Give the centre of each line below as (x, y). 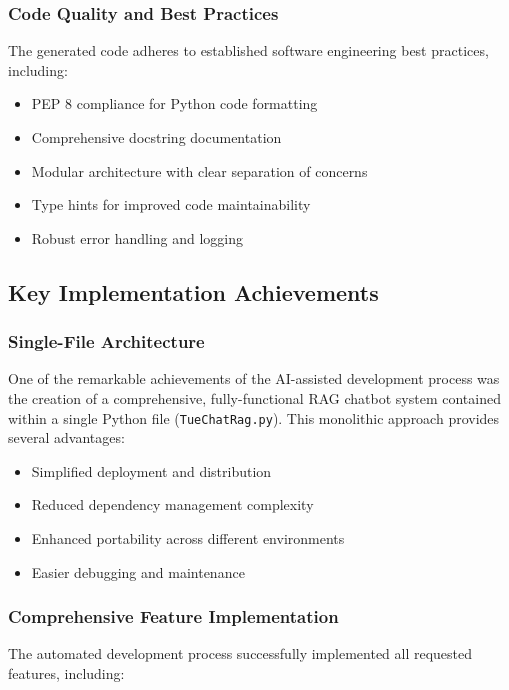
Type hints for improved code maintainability (171, 204)
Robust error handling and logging (137, 237)
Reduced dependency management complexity (172, 504)
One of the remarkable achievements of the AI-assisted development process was (254, 378)
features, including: (66, 673)
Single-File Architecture (106, 341)
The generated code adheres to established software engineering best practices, (248, 50)
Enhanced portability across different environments (188, 538)
